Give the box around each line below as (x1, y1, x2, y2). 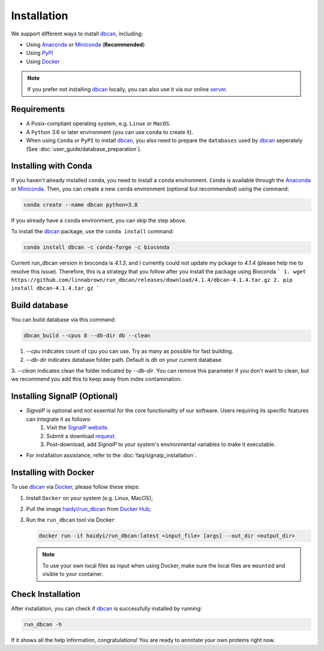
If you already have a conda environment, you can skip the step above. (11, 216, 187, 224)
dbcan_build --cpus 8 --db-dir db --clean (23, 332, 151, 339)
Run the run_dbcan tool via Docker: (26, 516, 116, 524)
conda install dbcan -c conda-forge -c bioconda (23, 244, 170, 251)
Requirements (11, 104, 65, 114)
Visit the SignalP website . (46, 424, 109, 431)
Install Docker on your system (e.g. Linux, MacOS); (26, 494, 153, 501)
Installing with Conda (11, 161, 92, 171)
